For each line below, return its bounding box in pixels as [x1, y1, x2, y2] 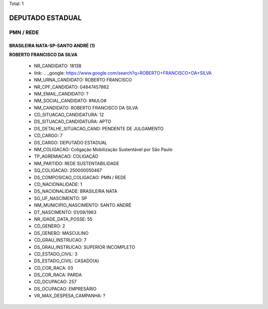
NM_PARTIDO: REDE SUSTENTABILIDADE [34, 160, 120, 166]
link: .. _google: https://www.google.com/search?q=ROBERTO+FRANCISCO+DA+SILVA [34, 70, 212, 76]
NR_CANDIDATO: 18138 [34, 63, 82, 69]
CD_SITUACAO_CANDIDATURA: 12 [34, 112, 104, 118]
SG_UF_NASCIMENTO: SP [34, 195, 87, 201]
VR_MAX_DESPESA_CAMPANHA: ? [34, 293, 106, 299]
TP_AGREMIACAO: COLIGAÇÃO [34, 153, 99, 159]
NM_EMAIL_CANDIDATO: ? [34, 91, 89, 97]
